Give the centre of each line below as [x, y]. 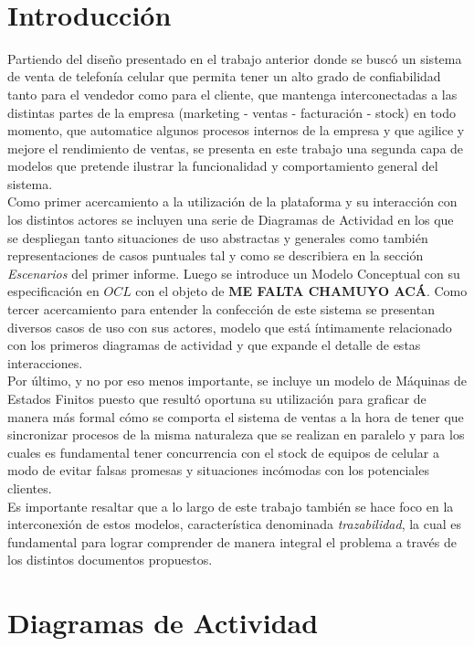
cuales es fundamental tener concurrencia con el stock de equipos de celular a [223, 452]
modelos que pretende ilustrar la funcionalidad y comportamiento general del [223, 166]
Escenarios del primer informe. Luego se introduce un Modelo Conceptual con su [234, 273]
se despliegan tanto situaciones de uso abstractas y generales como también [218, 237]
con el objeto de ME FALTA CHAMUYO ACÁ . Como [301, 291]
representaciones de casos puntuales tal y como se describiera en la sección [216, 255]
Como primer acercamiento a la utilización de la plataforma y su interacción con [232, 201]
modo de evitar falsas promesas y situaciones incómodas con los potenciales [218, 470]
